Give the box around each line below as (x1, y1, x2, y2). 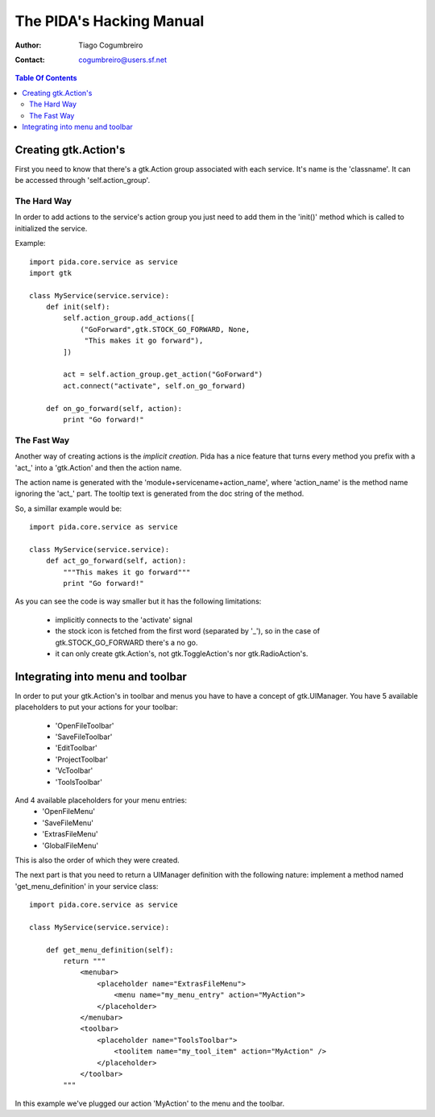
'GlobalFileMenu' (42, 841, 99, 850)
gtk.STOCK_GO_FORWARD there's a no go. (55, 637, 198, 647)
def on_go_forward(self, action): (45, 404, 183, 413)
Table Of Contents (14, 73, 77, 83)
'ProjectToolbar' (55, 754, 109, 764)
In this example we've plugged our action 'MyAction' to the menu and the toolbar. (14, 1098, 285, 1108)
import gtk (29, 268, 72, 277)
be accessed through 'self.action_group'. (14, 176, 151, 185)
